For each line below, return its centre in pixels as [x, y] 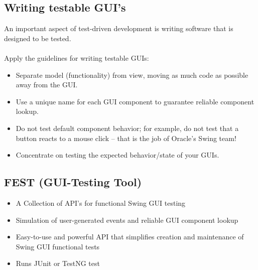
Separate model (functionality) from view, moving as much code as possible [132, 75]
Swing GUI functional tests [58, 246]
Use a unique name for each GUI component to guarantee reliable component [135, 101]
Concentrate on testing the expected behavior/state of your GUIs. [117, 155]
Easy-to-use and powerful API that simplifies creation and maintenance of [130, 237]
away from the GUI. [47, 85]
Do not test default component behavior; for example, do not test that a [127, 128]
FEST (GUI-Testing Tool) [73, 182]
